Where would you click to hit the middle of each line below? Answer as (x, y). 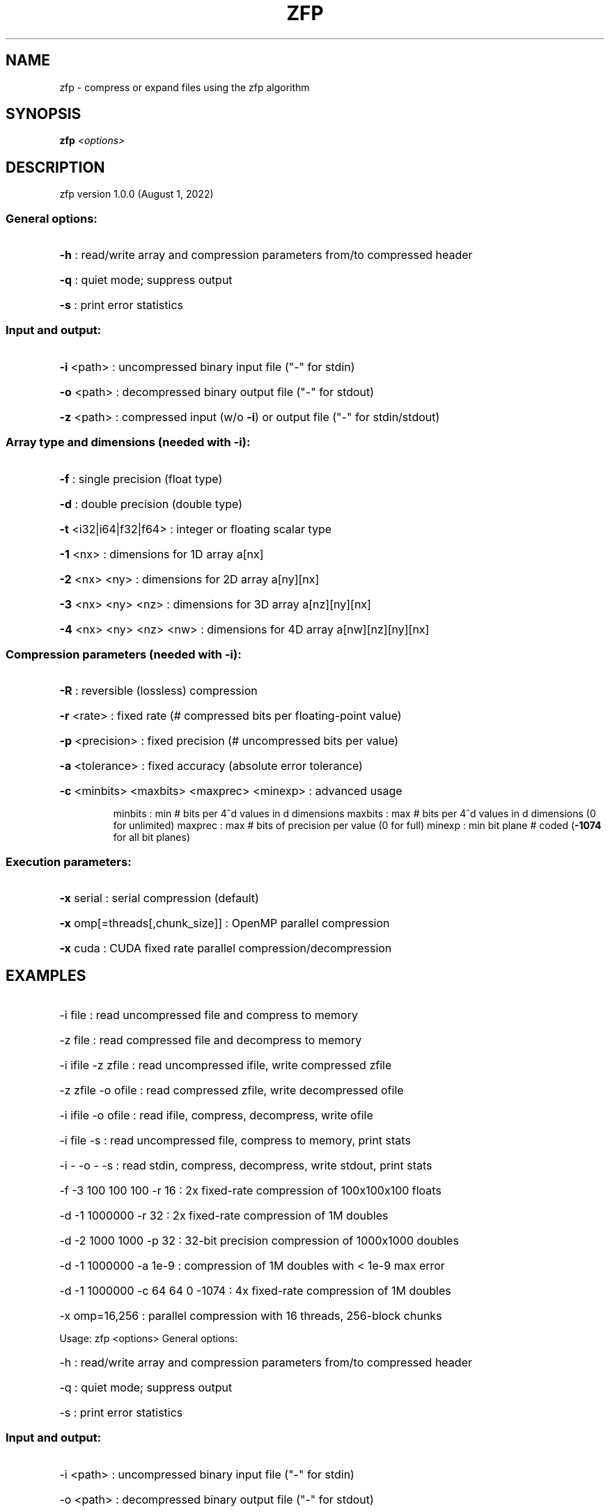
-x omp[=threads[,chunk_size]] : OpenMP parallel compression (225, 923)
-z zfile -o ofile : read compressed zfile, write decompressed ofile (232, 1090)
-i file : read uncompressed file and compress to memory (209, 1015)
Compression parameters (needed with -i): (124, 654)
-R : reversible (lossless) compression (158, 691)
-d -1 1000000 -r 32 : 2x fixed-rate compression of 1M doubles (224, 1215)
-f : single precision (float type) (141, 479)
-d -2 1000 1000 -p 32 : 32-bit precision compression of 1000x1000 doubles (259, 1240)
